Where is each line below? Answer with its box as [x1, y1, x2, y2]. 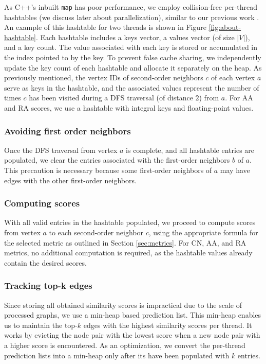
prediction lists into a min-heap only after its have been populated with [4, 350, 230, 360]
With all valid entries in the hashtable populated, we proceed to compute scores [4, 217, 256, 228]
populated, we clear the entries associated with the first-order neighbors [4, 154, 230, 165]
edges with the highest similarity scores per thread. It [83, 319, 252, 330]
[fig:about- [208, 22, 241, 32]
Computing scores [4, 197, 80, 210]
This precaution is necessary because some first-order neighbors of [4, 165, 212, 175]
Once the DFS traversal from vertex [4, 144, 118, 155]
